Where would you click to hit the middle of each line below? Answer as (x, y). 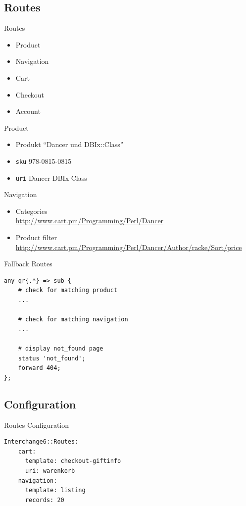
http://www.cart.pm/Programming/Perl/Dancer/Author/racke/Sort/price (129, 247)
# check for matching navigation (73, 320)
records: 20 (45, 500)
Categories (31, 211)
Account (28, 111)
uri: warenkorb (50, 471)
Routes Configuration (36, 425)
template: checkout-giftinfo (73, 461)
